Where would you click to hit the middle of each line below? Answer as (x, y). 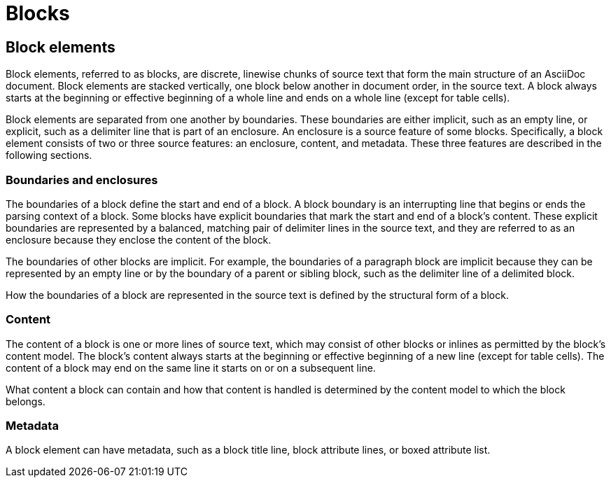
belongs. (26, 401)
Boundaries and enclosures (82, 180)
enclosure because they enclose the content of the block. (139, 239)
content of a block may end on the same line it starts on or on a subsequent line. (191, 367)
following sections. (49, 155)
